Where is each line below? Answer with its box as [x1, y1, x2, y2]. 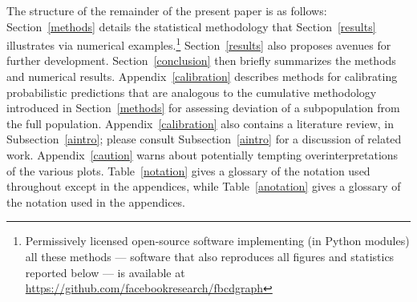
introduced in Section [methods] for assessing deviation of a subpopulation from [6, 99, 400, 116]
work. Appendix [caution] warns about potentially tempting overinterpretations [6, 147, 399, 163]
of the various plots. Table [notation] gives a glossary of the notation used [6, 162, 370, 179]
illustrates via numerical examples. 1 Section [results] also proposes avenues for [6, 34, 391, 53]
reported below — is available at [25, 264, 185, 280]
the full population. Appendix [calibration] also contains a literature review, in [6, 115, 395, 131]
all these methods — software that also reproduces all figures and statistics [25, 248, 395, 264]
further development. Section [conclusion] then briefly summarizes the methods [6, 52, 396, 69]
